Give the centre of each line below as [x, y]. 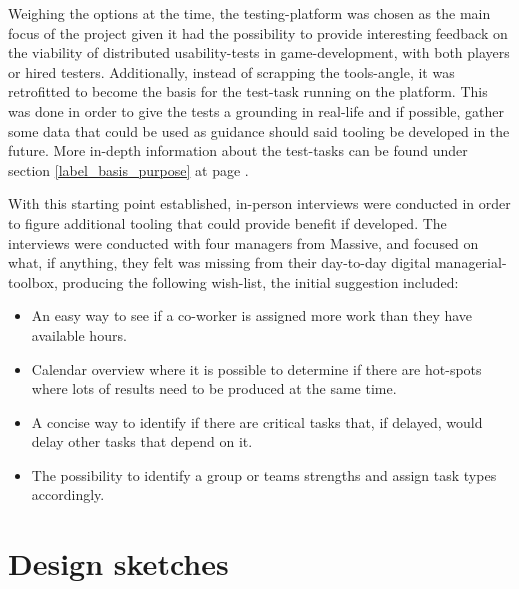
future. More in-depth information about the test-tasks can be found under [238, 150]
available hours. [79, 334]
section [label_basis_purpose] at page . [128, 169]
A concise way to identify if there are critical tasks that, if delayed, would [257, 421]
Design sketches [118, 563]
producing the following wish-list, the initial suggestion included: [260, 281]
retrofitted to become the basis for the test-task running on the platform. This [248, 91]
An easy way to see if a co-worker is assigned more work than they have [252, 315]
